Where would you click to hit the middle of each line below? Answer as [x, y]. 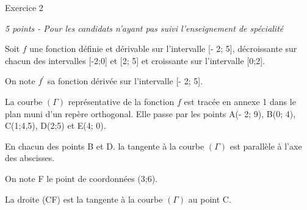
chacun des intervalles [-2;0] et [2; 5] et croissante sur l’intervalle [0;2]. [135, 60]
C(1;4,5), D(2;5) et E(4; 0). [56, 125]
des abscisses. [30, 158]
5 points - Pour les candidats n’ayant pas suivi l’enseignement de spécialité [144, 28]
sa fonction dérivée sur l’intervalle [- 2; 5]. [125, 81]
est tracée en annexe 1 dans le [240, 101]
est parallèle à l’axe [266, 146]
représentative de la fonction [121, 101]
